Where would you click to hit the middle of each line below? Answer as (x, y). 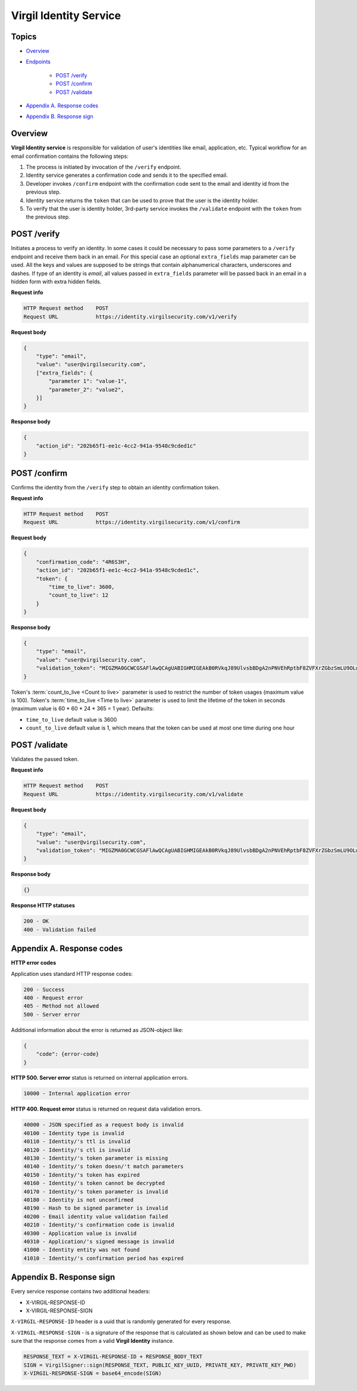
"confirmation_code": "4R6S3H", (83, 562)
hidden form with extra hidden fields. (56, 281)
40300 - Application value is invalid (80, 1233)
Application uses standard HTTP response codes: (72, 974)
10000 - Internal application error (77, 1094)
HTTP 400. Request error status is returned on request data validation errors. (107, 1109)
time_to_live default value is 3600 (71, 719)
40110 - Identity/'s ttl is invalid (77, 1142)
